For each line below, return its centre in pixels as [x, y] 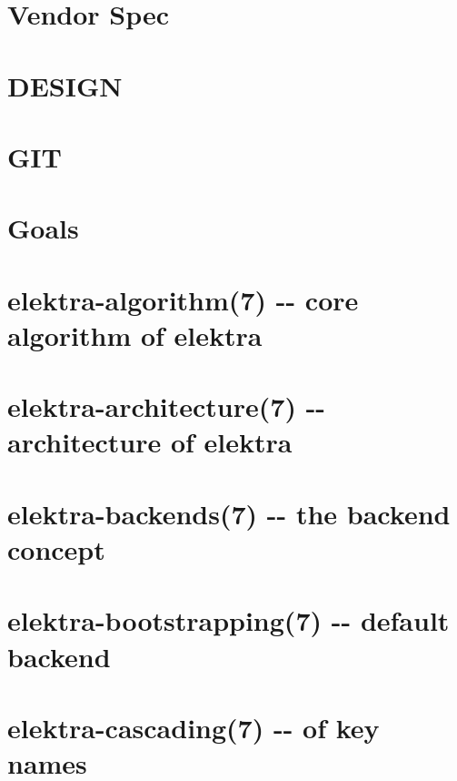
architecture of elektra [150, 442]
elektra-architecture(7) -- [167, 406]
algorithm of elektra [135, 335]
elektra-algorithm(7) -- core [183, 299]
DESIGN [65, 85]
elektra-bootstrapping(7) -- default [228, 620]
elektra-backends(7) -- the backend [229, 513]
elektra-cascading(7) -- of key [194, 727]
